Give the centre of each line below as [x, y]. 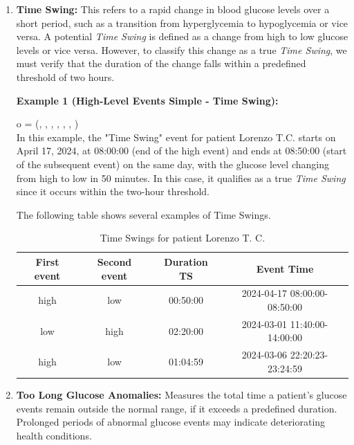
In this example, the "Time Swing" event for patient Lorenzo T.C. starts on [176, 137]
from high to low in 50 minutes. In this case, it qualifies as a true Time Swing [181, 178]
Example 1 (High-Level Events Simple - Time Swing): [147, 100]
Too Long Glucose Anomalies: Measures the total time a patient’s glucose [181, 394]
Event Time [285, 268]
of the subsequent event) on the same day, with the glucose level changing [173, 164]
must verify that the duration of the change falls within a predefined [161, 63]
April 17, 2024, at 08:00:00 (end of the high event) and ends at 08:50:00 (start [181, 151]
